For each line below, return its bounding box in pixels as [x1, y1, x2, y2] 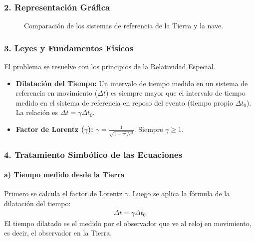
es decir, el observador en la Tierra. [4, 228, 112, 238]
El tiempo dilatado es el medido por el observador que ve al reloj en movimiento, [4, 218, 252, 228]
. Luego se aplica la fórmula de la [128, 188, 230, 199]
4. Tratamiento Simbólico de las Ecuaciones [4, 148, 183, 160]
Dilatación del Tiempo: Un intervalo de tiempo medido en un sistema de [15, 78, 248, 88]
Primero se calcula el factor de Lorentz [4, 188, 123, 199]
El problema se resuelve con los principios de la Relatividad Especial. [4, 61, 216, 72]
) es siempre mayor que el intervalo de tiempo [105, 88, 246, 98]
